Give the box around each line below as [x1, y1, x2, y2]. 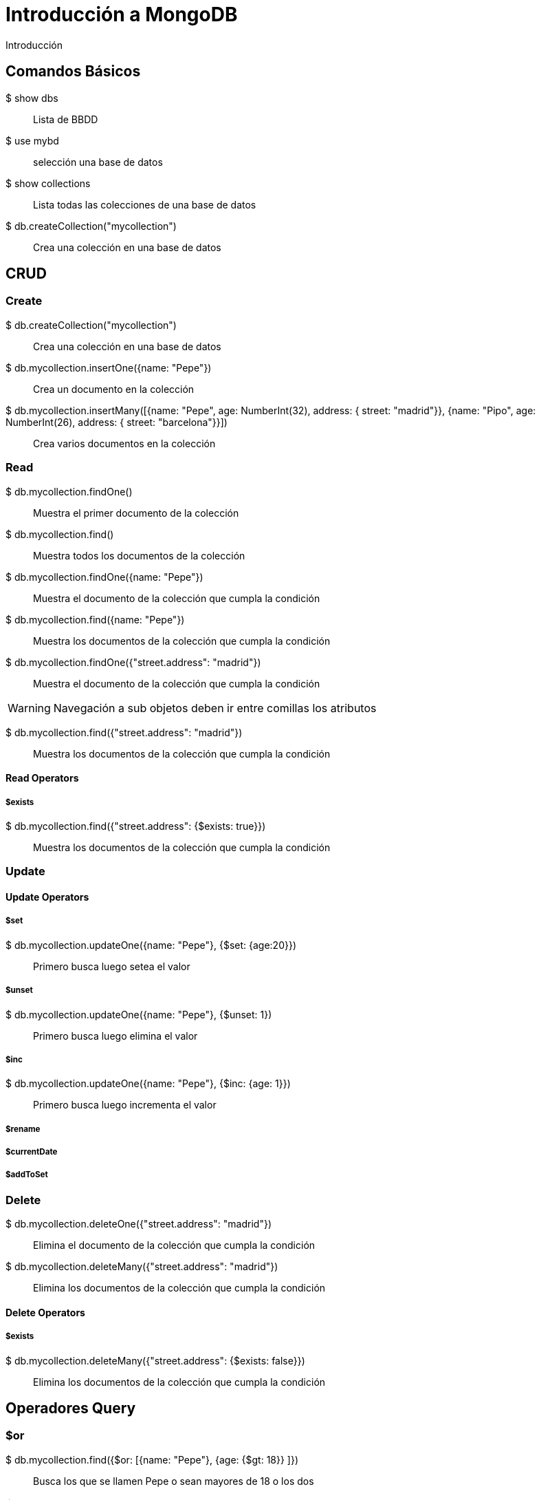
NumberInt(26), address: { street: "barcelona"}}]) [5, 416, 228, 428]
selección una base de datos [33, 156, 163, 168]
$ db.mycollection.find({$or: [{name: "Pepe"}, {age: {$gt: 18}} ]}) [5, 1453, 299, 1466]
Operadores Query [5, 1400, 136, 1417]
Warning [8, 700, 51, 715]
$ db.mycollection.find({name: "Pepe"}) [5, 613, 185, 625]
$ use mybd [5, 134, 59, 147]
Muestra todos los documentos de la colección [33, 549, 245, 561]
